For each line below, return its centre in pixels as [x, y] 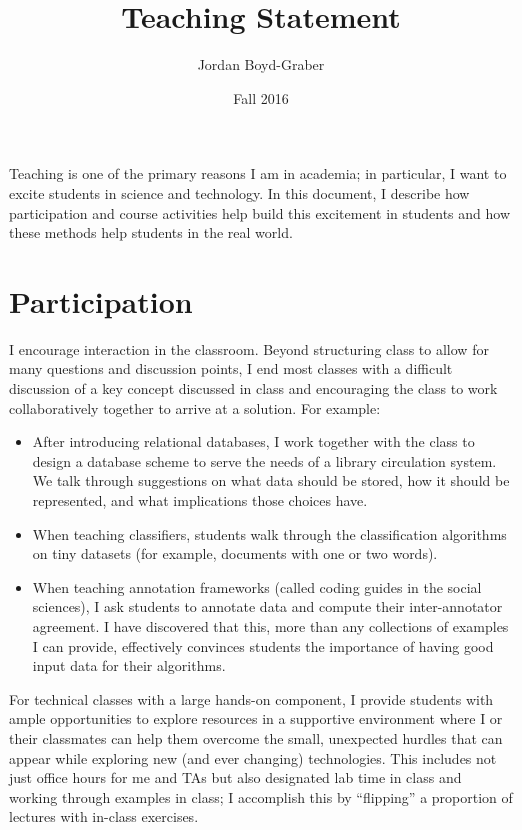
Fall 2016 [261, 97]
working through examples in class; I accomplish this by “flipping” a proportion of [261, 796]
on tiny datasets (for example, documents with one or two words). [235, 553]
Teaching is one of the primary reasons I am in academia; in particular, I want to [258, 173]
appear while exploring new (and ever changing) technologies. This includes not [253, 757]
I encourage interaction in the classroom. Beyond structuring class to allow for [249, 348]
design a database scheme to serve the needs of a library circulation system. [264, 460]
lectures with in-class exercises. [104, 816]
